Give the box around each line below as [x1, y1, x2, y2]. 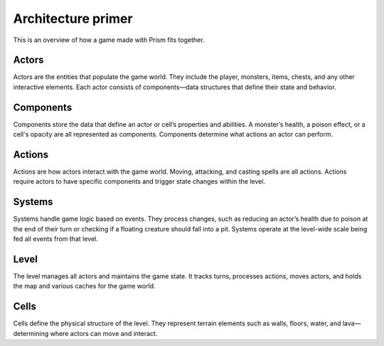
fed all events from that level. [13, 235, 99, 243]
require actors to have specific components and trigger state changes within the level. [13, 177, 266, 186]
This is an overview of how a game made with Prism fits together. [13, 36, 205, 44]
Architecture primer [13, 11, 133, 26]
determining [13, 329, 49, 337]
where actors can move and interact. [50, 329, 158, 337]
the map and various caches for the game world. [13, 282, 156, 290]
